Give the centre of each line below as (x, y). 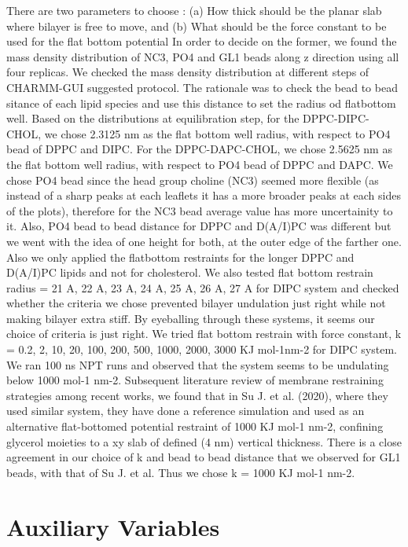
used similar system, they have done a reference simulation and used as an (186, 411)
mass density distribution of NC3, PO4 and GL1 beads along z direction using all (203, 56)
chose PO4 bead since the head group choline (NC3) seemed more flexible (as (193, 180)
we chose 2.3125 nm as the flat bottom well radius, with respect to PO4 (217, 133)
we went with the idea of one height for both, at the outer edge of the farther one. (204, 241)
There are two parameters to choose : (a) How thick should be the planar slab (194, 10)
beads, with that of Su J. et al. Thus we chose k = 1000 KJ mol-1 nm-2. (181, 472)
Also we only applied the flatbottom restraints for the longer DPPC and (180, 257)
